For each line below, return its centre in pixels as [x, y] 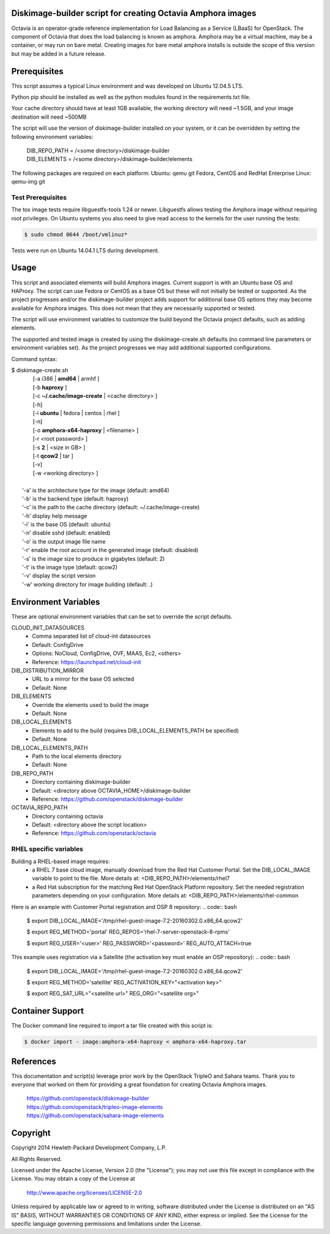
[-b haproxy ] [50, 387]
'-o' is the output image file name [64, 541]
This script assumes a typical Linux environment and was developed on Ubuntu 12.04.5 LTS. [127, 86]
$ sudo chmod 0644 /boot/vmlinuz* [76, 234]
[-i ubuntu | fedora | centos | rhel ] [76, 413]
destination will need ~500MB [49, 117]
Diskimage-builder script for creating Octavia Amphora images [134, 13]
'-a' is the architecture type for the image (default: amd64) [96, 490]
